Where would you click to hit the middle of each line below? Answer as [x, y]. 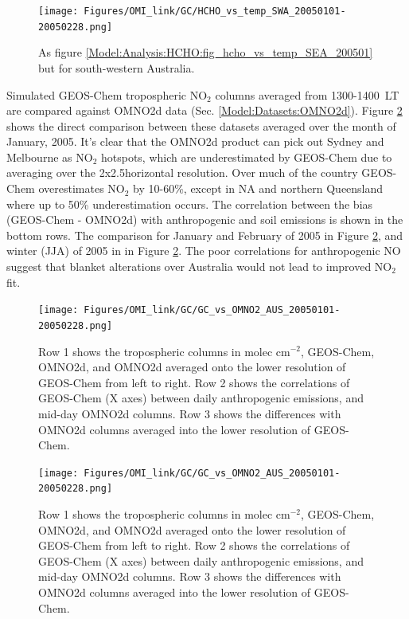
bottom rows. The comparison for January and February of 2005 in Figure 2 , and [205, 235]
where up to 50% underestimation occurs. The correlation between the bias [190, 204]
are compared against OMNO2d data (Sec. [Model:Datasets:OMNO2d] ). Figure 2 [204, 110]
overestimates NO [82, 188]
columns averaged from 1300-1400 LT [307, 94]
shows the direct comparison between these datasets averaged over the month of [201, 125]
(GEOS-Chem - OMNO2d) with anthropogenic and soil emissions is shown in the [205, 219]
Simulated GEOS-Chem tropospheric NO [107, 94]
